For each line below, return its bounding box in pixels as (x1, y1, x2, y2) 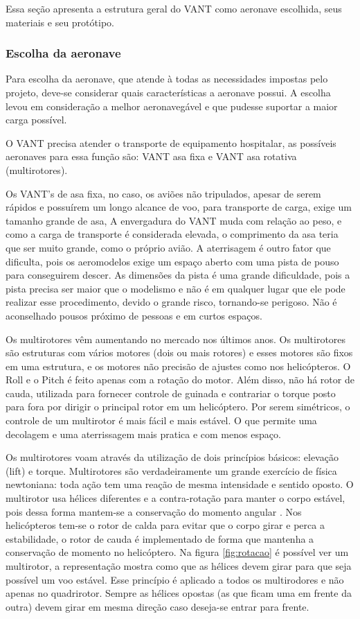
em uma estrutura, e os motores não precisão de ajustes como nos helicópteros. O (6, 358, 351, 373)
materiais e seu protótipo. (6, 15, 114, 29)
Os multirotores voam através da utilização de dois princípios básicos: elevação (6, 450, 339, 464)
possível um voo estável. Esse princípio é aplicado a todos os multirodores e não (6, 572, 344, 586)
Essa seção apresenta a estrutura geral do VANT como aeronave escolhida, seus (6, 1, 342, 15)
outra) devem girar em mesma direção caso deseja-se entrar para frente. (6, 599, 309, 613)
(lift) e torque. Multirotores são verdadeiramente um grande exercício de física (6, 463, 337, 478)
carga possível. (6, 112, 67, 127)
